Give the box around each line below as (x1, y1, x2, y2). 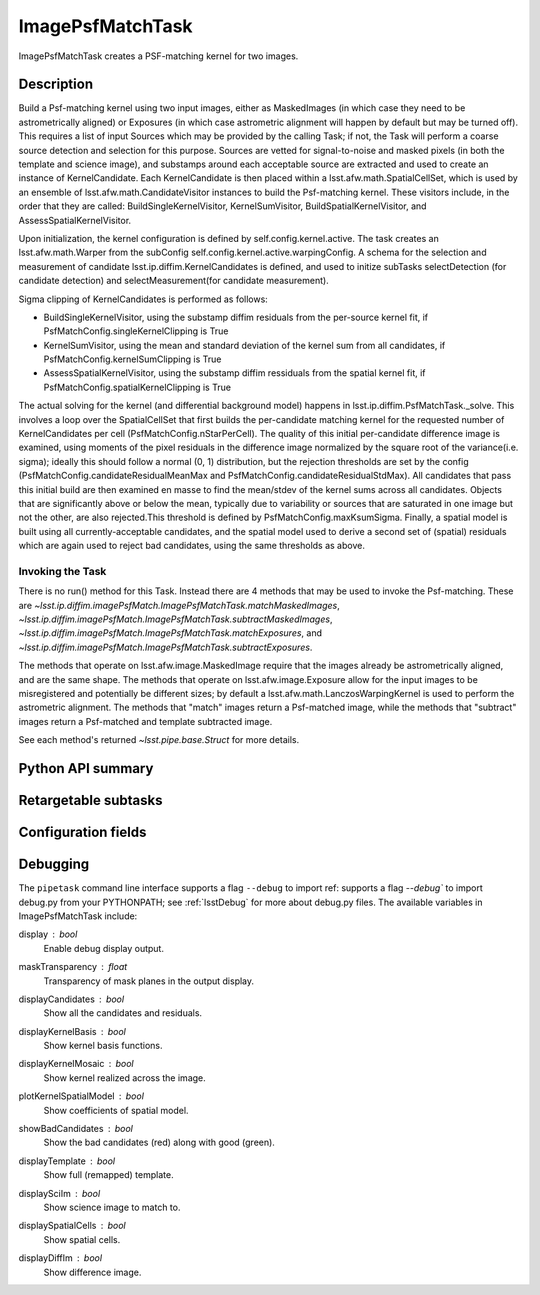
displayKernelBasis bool (18, 1025, 127, 1037)
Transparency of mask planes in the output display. (43, 975, 255, 987)
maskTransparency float (18, 961, 128, 973)
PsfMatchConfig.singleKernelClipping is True (43, 325, 229, 337)
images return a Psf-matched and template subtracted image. (18, 715, 273, 727)
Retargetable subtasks (18, 792, 164, 809)
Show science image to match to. (43, 1201, 181, 1213)
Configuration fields (18, 824, 147, 841)
